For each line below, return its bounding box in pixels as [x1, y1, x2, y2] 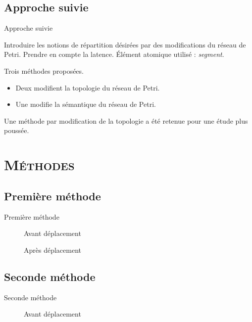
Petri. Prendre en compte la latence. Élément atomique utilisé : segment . [4, 49, 224, 59]
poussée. [4, 125, 29, 136]
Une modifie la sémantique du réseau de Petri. [15, 99, 156, 109]
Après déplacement [24, 244, 81, 255]
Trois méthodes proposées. [4, 65, 84, 76]
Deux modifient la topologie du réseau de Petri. [15, 82, 160, 92]
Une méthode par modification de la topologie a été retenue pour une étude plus [4, 115, 248, 126]
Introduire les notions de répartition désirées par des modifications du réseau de [4, 39, 246, 49]
